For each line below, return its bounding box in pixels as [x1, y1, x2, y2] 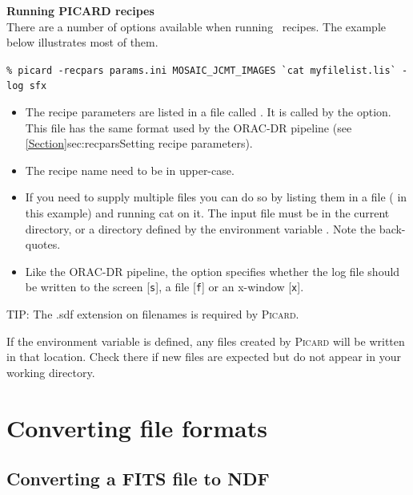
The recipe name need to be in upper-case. [25, 161, 235, 178]
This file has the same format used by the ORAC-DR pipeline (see [25, 119, 352, 136]
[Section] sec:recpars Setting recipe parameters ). [25, 135, 253, 152]
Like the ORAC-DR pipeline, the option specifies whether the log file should [25, 262, 400, 279]
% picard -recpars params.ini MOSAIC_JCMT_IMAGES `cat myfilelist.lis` [6, 64, 396, 76]
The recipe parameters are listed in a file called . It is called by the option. [25, 103, 391, 120]
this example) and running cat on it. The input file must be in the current [25, 205, 390, 221]
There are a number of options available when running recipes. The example [6, 18, 387, 34]
